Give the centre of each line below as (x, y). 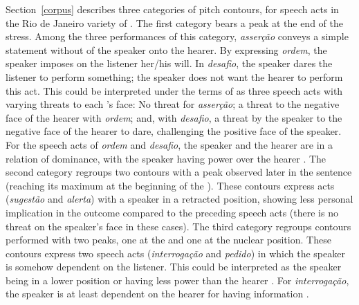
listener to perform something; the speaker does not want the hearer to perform (174, 76)
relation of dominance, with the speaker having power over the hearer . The (166, 158)
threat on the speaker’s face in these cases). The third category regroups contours (178, 226)
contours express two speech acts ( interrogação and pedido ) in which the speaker (175, 253)
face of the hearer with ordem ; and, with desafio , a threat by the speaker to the (174, 117)
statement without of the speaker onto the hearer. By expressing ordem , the (166, 49)
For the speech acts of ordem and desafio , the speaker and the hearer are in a (169, 144)
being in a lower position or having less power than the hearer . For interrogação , (177, 280)
